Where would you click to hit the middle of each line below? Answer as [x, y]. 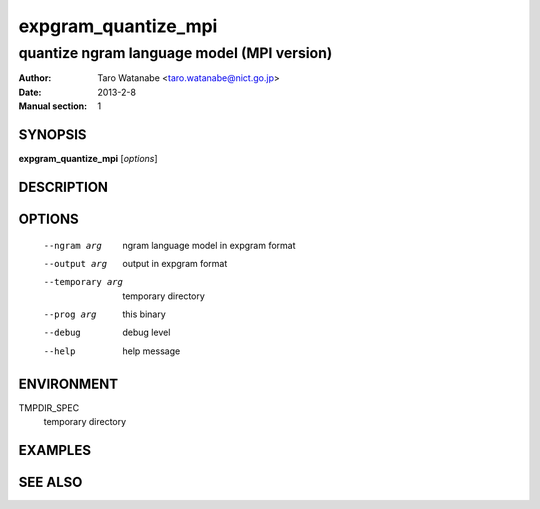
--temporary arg [83, 282]
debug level [146, 332]
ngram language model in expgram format [209, 245]
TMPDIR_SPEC [49, 407]
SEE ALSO [50, 481]
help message [151, 351]
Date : [30, 92]
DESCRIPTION [63, 186]
